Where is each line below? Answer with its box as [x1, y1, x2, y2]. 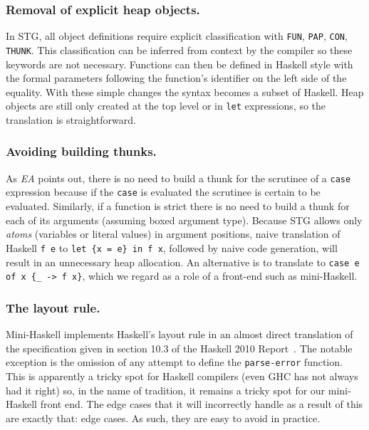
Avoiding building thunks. [6, 142, 157, 160]
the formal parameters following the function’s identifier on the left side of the [6, 70, 347, 85]
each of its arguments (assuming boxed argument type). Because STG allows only [6, 212, 363, 227]
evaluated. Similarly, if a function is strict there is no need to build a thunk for [6, 199, 350, 214]
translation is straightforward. [6, 112, 136, 127]
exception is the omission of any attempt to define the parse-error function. [6, 355, 343, 369]
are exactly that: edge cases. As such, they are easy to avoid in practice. [6, 410, 321, 425]
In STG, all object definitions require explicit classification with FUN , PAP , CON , [6, 28, 348, 43]
